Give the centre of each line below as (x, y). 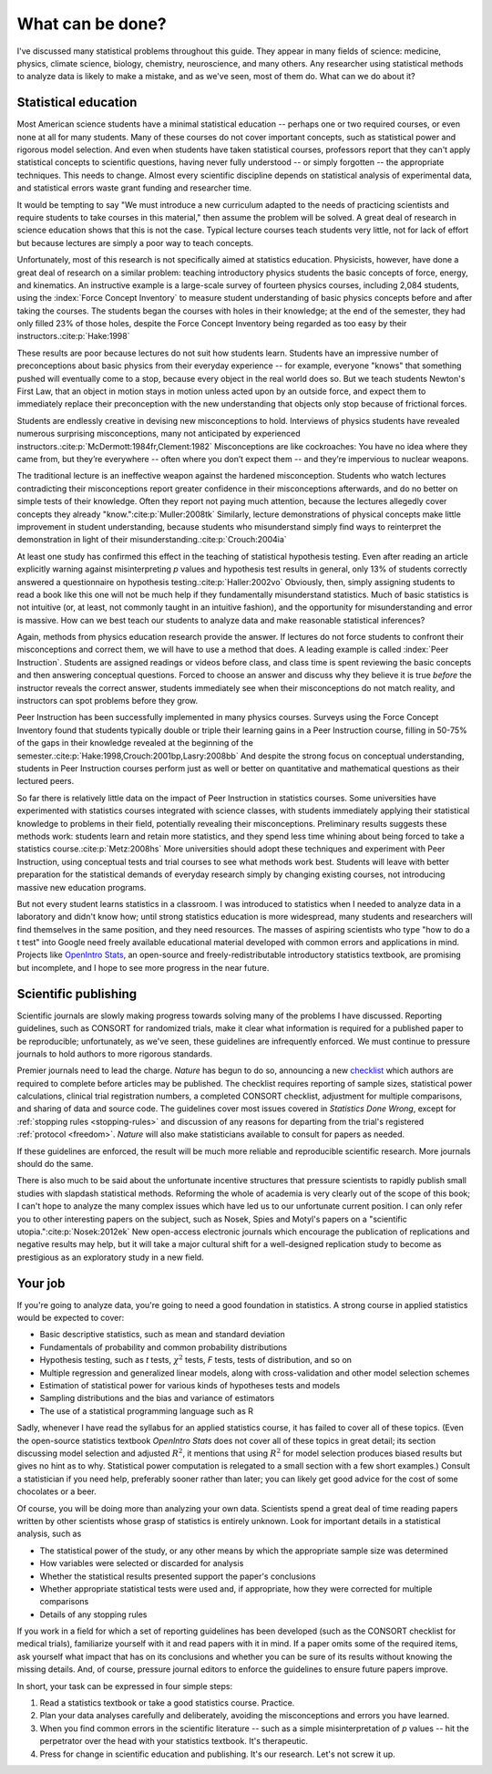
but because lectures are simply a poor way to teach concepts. (135, 242)
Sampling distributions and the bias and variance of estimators (157, 1398)
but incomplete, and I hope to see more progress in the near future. (143, 967)
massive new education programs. (82, 887)
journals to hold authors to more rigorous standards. (115, 1054)
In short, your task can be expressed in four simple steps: (125, 1686)
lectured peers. (46, 781)
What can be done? (92, 24)
